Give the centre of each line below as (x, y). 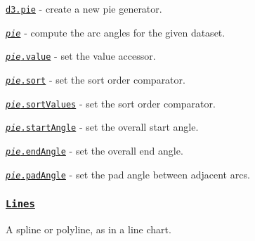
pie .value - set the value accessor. (81, 56)
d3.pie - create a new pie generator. (84, 8)
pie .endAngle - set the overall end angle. (94, 150)
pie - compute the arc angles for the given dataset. (116, 32)
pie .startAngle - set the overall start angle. (102, 127)
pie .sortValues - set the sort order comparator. (111, 103)
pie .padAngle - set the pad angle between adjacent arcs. (128, 174)
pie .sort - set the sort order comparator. (96, 79)
